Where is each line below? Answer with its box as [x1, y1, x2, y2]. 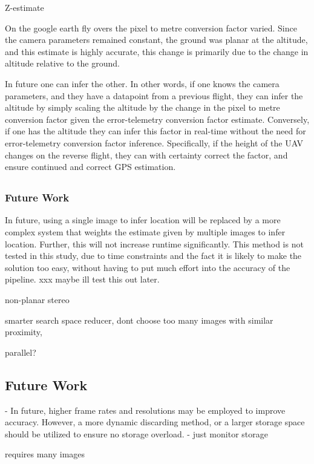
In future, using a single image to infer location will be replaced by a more [5, 214, 281, 226]
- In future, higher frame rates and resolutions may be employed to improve [5, 404, 286, 416]
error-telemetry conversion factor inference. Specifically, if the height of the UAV [5, 136, 304, 149]
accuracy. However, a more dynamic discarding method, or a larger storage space [5, 416, 305, 428]
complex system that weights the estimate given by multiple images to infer [5, 226, 286, 238]
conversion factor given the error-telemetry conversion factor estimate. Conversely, [5, 113, 310, 125]
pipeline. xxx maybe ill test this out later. [5, 273, 160, 286]
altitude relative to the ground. [5, 57, 120, 70]
